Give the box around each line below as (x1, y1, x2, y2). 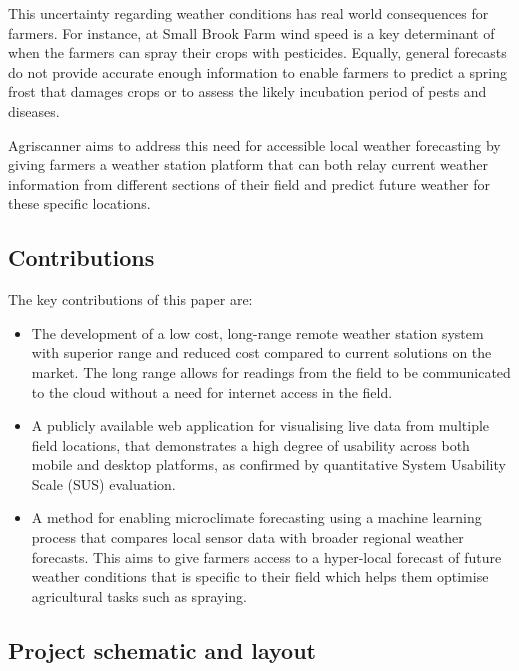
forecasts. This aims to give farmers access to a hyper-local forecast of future (31, 546, 502, 567)
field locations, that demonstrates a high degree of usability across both (31, 434, 470, 455)
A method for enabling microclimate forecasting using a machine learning (31, 507, 482, 528)
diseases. (8, 100, 60, 121)
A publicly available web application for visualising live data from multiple (31, 415, 490, 436)
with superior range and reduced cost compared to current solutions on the (31, 342, 492, 363)
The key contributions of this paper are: (8, 289, 253, 310)
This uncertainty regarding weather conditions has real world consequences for (8, 3, 489, 23)
